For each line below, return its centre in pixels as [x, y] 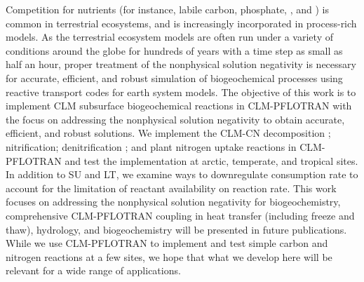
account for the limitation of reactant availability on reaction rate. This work [171, 188]
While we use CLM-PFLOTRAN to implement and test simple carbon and [167, 243]
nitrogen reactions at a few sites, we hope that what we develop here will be [169, 256]
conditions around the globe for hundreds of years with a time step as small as [174, 50]
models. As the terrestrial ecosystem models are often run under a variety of [169, 37]
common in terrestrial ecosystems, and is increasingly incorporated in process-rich [181, 23]
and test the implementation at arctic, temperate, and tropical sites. [211, 160]
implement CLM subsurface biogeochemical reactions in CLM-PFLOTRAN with [179, 106]
